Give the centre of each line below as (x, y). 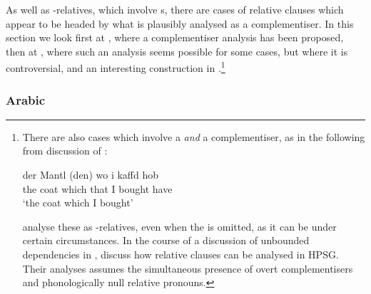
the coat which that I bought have (97, 188)
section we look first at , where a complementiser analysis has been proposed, (175, 37)
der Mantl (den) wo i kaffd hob (91, 175)
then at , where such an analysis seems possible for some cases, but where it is (177, 51)
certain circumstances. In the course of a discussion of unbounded (166, 240)
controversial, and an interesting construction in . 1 (116, 67)
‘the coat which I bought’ (78, 203)
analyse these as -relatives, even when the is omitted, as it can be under (179, 226)
